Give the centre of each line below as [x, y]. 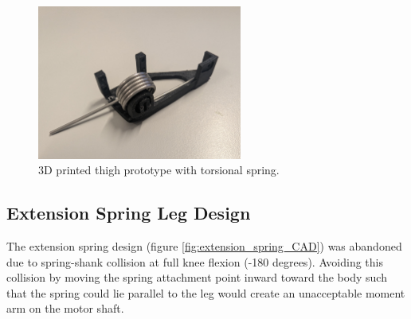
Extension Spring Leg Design [129, 213]
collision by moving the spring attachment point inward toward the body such [197, 277]
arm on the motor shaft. [65, 308]
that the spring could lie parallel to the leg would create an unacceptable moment [206, 292]
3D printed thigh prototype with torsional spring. [159, 170]
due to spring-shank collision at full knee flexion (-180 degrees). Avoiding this [195, 261]
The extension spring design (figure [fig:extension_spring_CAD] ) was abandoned [204, 245]
